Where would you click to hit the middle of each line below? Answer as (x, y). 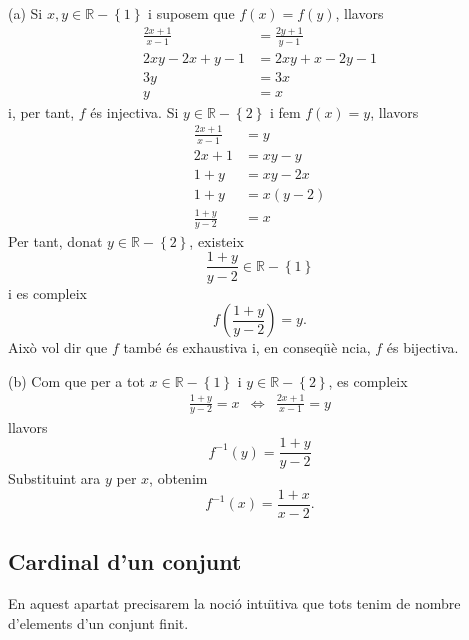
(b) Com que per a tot (76, 380)
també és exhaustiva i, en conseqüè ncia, (247, 347)
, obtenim (178, 478)
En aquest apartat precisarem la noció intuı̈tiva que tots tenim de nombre (234, 603)
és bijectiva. (422, 347)
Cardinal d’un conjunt (125, 561)
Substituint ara (54, 478)
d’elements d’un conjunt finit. (98, 622)
